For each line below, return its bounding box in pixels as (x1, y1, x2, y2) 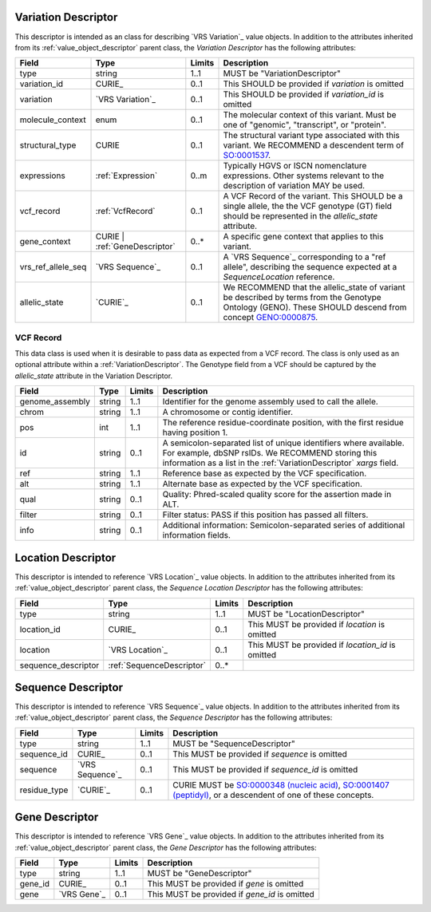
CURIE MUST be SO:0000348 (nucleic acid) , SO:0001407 (172, 779, 390, 790)
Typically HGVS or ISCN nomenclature (223, 160, 367, 172)
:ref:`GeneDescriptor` (95, 241, 176, 252)
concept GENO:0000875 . (223, 312, 318, 323)
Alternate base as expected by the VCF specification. (162, 479, 363, 490)
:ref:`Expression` (95, 170, 158, 181)
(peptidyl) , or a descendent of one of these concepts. (172, 789, 374, 800)
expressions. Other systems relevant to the (223, 170, 385, 181)
